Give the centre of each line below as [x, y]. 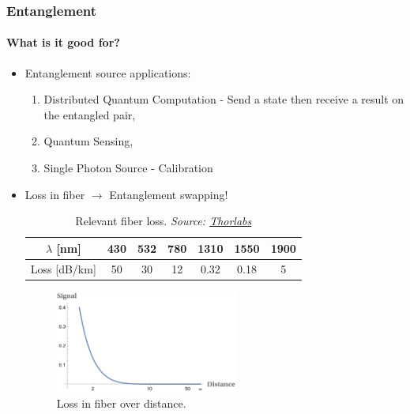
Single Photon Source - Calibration [128, 168]
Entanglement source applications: [108, 72]
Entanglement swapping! [169, 194]
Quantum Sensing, [88, 141]
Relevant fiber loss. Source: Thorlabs [164, 221]
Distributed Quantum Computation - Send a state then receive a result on [224, 99]
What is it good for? [63, 42]
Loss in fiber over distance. [121, 403]
